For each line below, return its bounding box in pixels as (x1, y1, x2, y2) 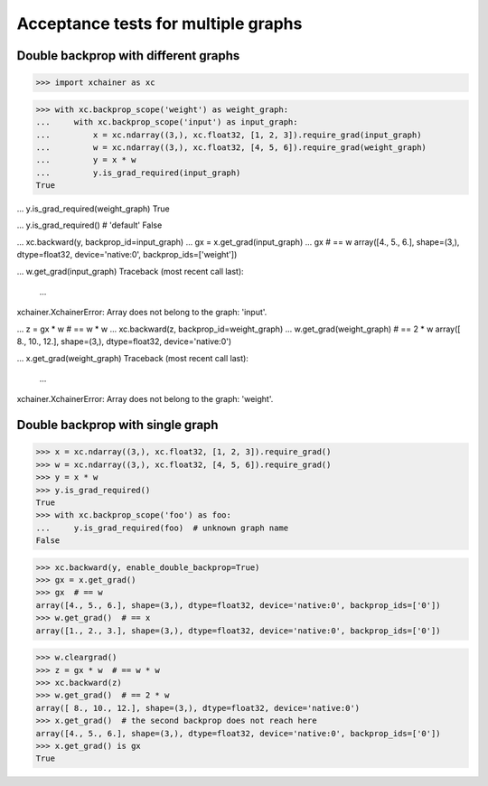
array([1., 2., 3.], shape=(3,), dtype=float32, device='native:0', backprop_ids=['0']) (35, 625, 442, 636)
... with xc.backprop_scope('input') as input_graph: (35, 117, 298, 127)
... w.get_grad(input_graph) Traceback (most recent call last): (16, 266, 244, 276)
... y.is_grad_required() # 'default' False (16, 220, 163, 230)
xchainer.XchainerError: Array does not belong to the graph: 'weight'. (16, 394, 274, 405)
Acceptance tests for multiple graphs (16, 14, 303, 33)
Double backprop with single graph (16, 417, 219, 433)
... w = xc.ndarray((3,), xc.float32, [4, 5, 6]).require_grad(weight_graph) (35, 142, 427, 153)
